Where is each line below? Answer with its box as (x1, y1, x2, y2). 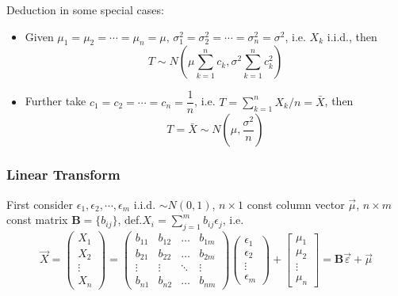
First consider (6, 195, 74, 212)
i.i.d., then (327, 28, 377, 44)
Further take (25, 93, 86, 109)
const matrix (6, 211, 68, 228)
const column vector (247, 195, 345, 212)
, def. (117, 211, 143, 228)
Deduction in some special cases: (6, 2, 164, 17)
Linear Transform (6, 165, 121, 184)
